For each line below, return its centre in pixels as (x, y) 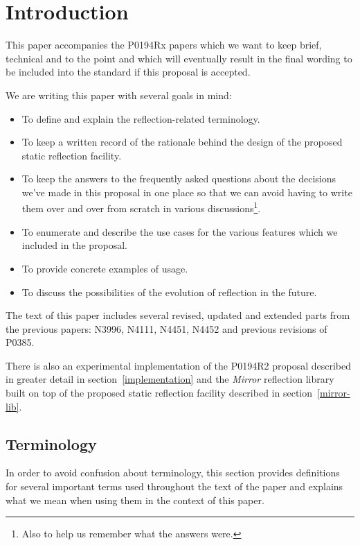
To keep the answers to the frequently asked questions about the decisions (179, 179)
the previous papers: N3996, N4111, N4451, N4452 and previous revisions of (166, 328)
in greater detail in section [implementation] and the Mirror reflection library (170, 379)
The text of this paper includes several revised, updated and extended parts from (178, 315)
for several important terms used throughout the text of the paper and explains (174, 486)
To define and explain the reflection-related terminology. (141, 118)
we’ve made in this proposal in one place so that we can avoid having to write (187, 192)
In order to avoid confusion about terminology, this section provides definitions (173, 473)
